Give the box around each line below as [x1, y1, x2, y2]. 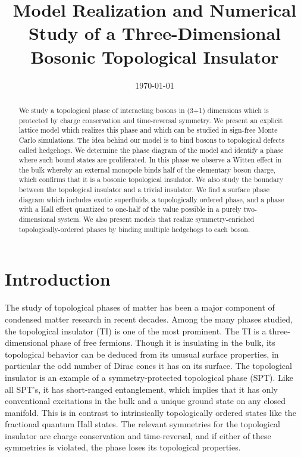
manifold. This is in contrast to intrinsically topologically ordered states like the [5, 406, 296, 418]
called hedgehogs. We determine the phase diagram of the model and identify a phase [18, 145, 284, 155]
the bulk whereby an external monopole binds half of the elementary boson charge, [18, 164, 276, 174]
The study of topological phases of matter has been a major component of [5, 301, 275, 314]
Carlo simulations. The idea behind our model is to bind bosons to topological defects [18, 134, 285, 145]
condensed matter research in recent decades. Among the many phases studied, [5, 312, 293, 325]
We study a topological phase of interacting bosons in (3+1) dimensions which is [18, 105, 269, 115]
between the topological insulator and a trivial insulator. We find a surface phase [18, 184, 270, 195]
